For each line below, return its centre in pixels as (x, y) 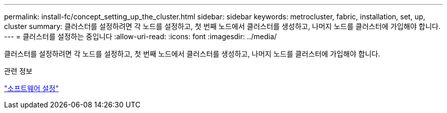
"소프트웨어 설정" (32, 88)
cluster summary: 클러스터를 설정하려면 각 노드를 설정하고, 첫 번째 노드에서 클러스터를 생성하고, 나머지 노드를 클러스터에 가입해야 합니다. (222, 26)
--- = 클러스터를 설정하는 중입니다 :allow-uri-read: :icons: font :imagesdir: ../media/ (141, 36)
